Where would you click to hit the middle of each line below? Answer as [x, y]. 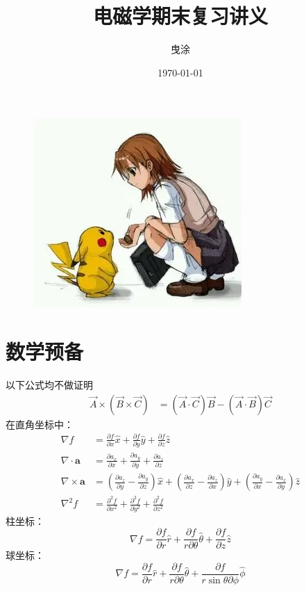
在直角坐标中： [40, 424]
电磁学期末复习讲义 [180, 16]
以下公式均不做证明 [49, 385]
